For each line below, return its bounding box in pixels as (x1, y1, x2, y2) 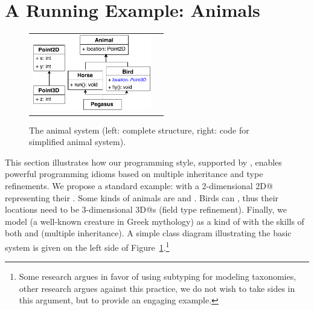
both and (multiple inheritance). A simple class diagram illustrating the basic (5, 227, 292, 239)
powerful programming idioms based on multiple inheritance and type (5, 167, 263, 180)
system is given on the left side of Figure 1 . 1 (5, 239, 170, 253)
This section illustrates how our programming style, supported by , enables (5, 155, 282, 168)
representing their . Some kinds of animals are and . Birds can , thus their (5, 191, 279, 204)
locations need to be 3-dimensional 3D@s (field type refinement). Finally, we (5, 203, 287, 216)
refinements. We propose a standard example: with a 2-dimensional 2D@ (5, 179, 273, 192)
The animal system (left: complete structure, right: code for (29, 123, 249, 136)
